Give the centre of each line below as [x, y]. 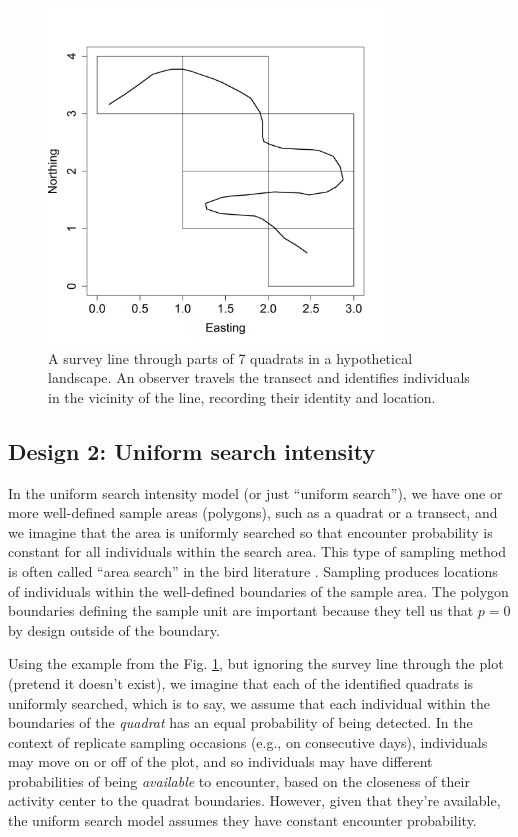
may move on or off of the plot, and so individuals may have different [220, 761]
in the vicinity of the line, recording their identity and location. [242, 396]
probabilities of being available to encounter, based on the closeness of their [239, 780]
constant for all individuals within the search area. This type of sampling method [257, 551]
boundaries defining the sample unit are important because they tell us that [241, 610]
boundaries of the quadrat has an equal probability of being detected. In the [240, 722]
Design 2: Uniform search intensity [192, 450]
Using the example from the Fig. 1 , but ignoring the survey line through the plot [256, 663]
